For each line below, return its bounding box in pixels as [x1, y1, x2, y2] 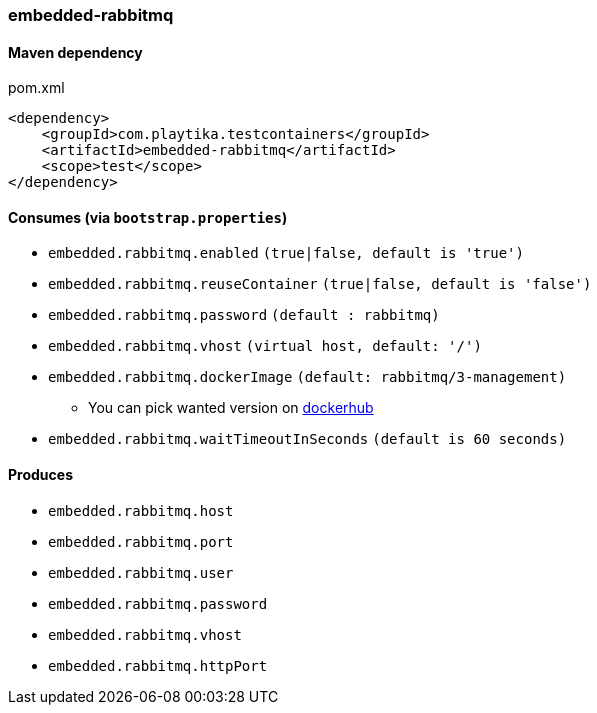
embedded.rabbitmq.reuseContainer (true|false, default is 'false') [48, 276, 592, 293]
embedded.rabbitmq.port [48, 533, 234, 550]
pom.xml [8, 79, 65, 97]
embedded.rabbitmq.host [48, 502, 234, 519]
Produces [8, 466, 73, 484]
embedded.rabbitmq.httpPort [48, 657, 268, 674]
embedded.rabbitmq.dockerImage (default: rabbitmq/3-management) [48, 369, 567, 386]
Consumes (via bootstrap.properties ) [8, 208, 288, 226]
